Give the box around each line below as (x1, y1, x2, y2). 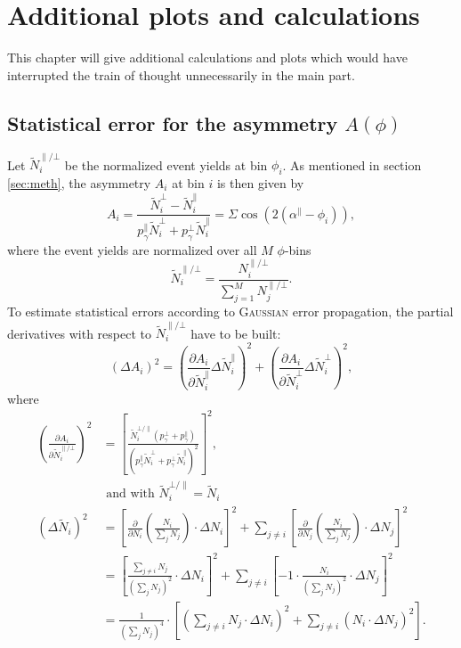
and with (106, 488, 155, 501)
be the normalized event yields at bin (64, 155, 268, 174)
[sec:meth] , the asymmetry (7, 174, 151, 193)
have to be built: (190, 324, 281, 342)
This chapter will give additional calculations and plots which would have (7, 48, 408, 67)
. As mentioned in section (282, 155, 422, 174)
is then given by (216, 174, 304, 193)
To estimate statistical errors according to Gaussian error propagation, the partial (7, 302, 454, 321)
